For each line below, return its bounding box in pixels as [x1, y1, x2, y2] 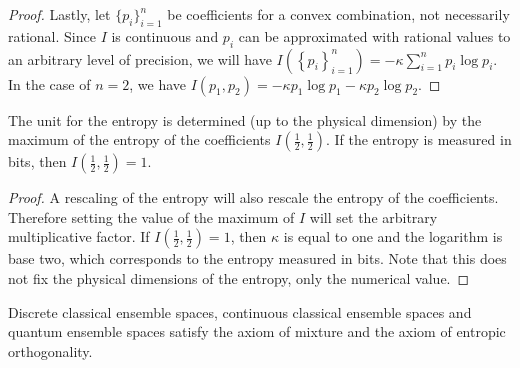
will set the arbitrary [309, 206, 438, 227]
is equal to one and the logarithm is [283, 226, 503, 247]
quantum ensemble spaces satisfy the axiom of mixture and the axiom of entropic [8, 321, 506, 342]
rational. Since [8, 25, 96, 46]
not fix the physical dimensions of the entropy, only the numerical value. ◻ [8, 267, 470, 288]
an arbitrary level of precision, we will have [8, 48, 272, 69]
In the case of [8, 73, 91, 94]
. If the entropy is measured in [325, 129, 512, 150]
